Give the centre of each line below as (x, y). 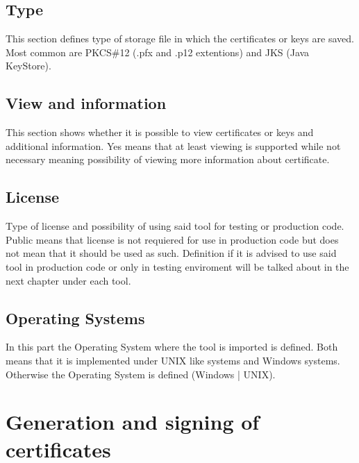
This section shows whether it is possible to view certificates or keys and (160, 132)
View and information (86, 103)
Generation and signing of (133, 422)
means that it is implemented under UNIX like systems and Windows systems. (173, 360)
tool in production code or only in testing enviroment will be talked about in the (177, 266)
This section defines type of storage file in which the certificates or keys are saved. (180, 39)
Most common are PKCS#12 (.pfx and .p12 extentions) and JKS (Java (158, 52)
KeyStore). (28, 66)
